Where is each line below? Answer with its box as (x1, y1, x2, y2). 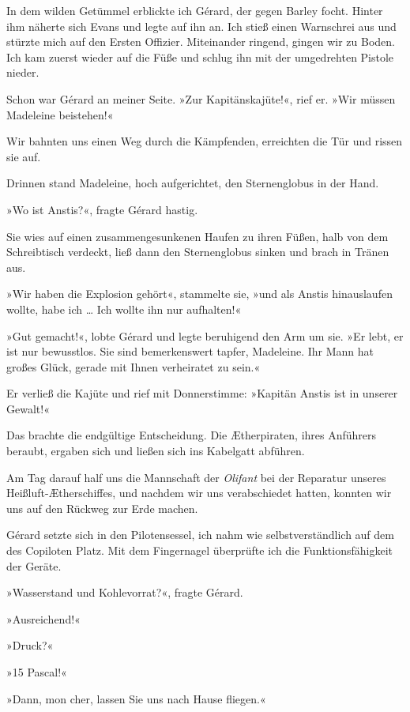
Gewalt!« (6, 400, 50, 416)
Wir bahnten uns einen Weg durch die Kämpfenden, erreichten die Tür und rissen (6, 133, 403, 149)
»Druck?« (6, 637, 54, 654)
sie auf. (6, 148, 41, 164)
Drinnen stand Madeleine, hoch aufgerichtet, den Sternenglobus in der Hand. (6, 175, 379, 191)
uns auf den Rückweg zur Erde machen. (6, 499, 198, 516)
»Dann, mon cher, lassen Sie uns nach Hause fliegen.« (6, 690, 266, 706)
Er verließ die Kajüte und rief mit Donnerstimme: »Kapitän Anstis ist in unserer (6, 385, 398, 401)
